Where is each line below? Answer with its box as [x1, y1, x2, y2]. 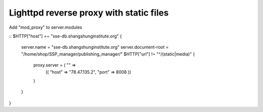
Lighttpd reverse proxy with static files [9, 7, 169, 18]
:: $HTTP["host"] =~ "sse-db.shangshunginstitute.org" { [9, 33, 122, 39]
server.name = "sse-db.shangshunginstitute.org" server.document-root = [21, 44, 169, 50]
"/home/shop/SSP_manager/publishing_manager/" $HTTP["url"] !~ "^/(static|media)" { [21, 51, 195, 57]
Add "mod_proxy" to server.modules [9, 24, 82, 30]
